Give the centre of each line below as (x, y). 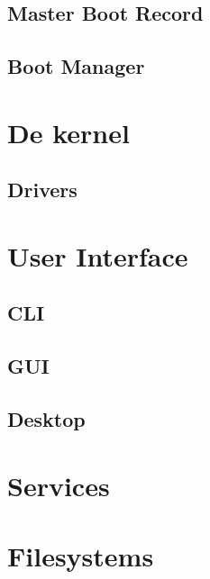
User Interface (98, 255)
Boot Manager (76, 66)
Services (59, 485)
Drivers (42, 190)
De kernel (68, 132)
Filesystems (81, 556)
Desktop (46, 419)
